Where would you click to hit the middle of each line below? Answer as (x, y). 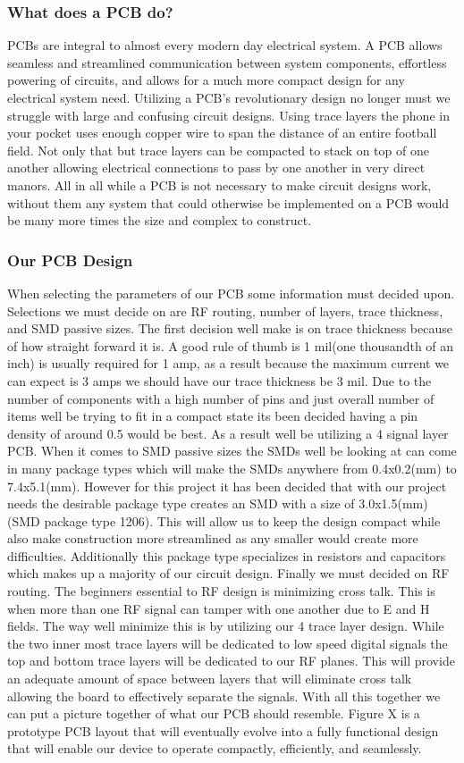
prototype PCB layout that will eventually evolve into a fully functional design (223, 730)
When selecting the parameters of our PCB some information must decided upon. (231, 293)
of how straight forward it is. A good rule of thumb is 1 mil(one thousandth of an (231, 345)
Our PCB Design (70, 260)
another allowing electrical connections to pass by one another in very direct (216, 168)
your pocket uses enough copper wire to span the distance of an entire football (222, 133)
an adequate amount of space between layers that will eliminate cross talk (210, 679)
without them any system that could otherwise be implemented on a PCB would (228, 202)
